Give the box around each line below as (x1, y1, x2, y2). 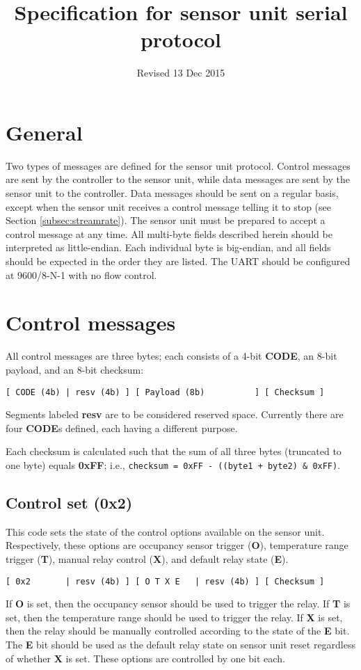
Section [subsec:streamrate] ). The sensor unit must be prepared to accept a (6, 213, 326, 228)
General (6, 118, 83, 146)
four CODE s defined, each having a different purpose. (6, 420, 238, 435)
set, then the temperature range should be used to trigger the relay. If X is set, (6, 609, 343, 624)
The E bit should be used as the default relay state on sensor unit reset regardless (6, 637, 356, 652)
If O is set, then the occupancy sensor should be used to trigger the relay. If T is (6, 596, 351, 611)
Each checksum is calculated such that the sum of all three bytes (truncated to (6, 444, 342, 458)
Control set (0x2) (6, 491, 133, 513)
